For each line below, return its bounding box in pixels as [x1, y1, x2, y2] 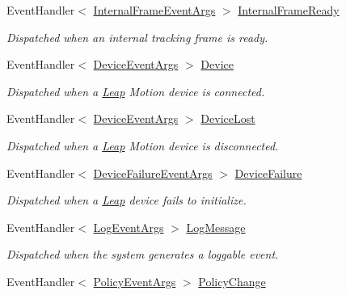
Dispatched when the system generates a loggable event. [6, 246, 279, 263]
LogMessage [186, 218, 246, 235]
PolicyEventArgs [93, 272, 176, 289]
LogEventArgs [93, 218, 164, 235]
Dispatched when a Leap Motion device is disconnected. [6, 137, 279, 154]
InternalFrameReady [238, 2, 340, 18]
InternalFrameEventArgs [93, 2, 216, 18]
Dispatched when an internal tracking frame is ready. [6, 28, 268, 45]
